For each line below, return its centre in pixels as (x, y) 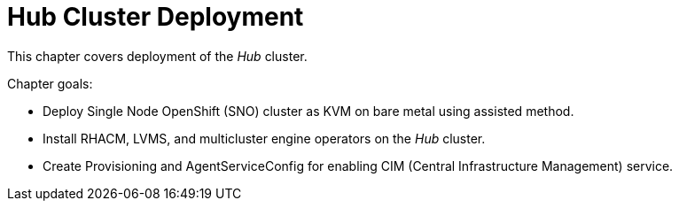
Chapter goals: (50, 83)
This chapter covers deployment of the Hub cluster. (157, 56)
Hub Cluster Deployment (156, 17)
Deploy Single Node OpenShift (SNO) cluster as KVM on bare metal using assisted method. (308, 111)
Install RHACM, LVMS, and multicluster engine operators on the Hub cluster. (264, 138)
